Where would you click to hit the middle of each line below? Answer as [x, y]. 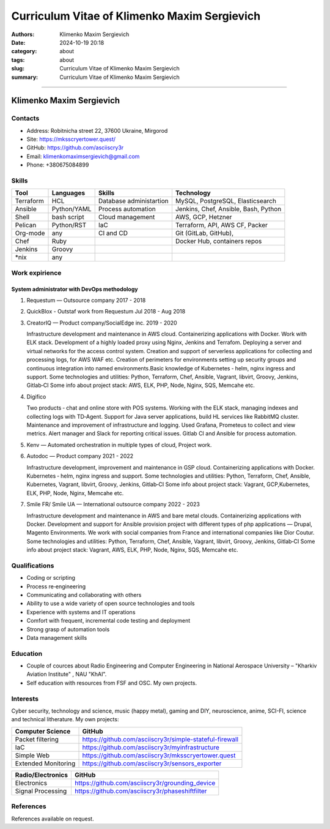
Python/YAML [72, 209]
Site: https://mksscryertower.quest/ [71, 139]
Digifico [36, 396]
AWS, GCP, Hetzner [204, 217]
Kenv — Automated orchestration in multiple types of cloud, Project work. [119, 445]
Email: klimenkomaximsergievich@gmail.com [83, 156]
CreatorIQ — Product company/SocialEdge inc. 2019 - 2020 [102, 323]
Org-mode [30, 233]
